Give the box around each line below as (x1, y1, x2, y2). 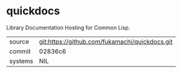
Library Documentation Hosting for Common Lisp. (6, 24, 131, 31)
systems (9, 57, 33, 65)
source (9, 37, 29, 45)
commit (9, 47, 31, 55)
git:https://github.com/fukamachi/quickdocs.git (39, 37, 173, 45)
